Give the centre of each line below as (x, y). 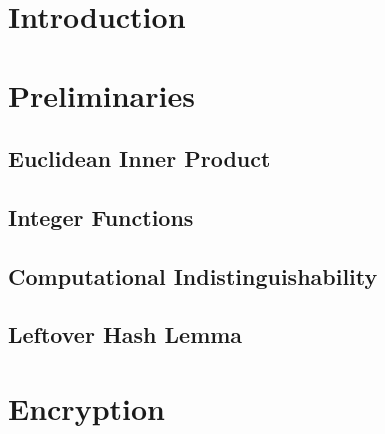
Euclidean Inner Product (139, 158)
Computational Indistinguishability (193, 275)
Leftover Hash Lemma (125, 334)
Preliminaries (101, 94)
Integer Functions (101, 216)
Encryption (86, 408)
